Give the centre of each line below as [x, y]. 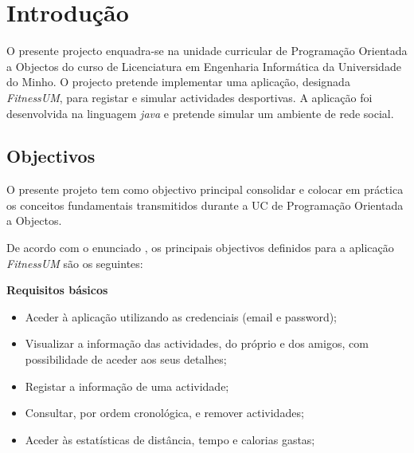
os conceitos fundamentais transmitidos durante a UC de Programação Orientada [205, 205]
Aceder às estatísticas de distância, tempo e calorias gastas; [170, 439]
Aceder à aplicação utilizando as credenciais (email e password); [181, 316]
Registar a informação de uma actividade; [127, 386]
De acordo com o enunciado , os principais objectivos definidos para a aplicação [200, 248]
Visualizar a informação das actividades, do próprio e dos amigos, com [197, 343]
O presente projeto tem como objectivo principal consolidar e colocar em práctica [205, 189]
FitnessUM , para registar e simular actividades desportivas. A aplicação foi [189, 97]
